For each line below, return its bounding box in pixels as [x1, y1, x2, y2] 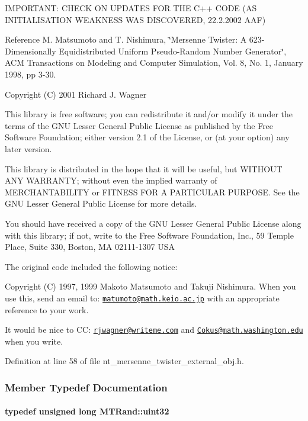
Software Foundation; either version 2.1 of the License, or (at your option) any [5, 131, 290, 143]
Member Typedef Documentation [5, 380, 168, 394]
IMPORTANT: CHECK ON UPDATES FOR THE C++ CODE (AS [5, 2, 257, 14]
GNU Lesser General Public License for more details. [5, 197, 197, 210]
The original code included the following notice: [5, 260, 178, 272]
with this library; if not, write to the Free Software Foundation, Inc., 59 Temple [5, 229, 294, 241]
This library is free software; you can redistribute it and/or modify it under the [5, 108, 293, 120]
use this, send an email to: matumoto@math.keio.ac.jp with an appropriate [5, 291, 280, 304]
